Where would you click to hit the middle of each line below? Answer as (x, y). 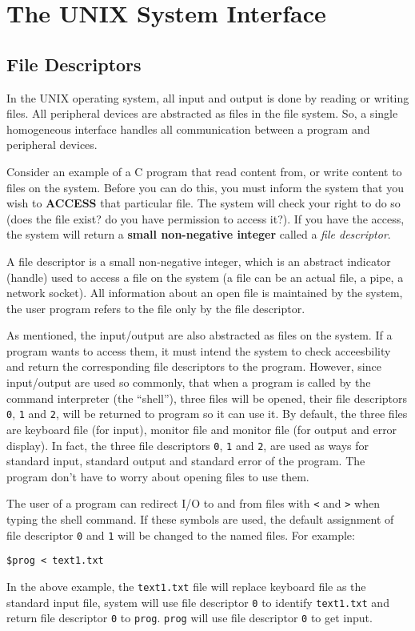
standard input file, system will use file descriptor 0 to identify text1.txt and (198, 602)
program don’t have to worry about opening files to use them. (158, 476)
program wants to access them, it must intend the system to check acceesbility (199, 350)
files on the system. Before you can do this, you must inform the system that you (205, 187)
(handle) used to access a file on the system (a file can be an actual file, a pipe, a (205, 277)
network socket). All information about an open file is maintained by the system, (205, 293)
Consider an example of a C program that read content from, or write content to (204, 171)
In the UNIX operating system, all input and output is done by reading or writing (208, 97)
